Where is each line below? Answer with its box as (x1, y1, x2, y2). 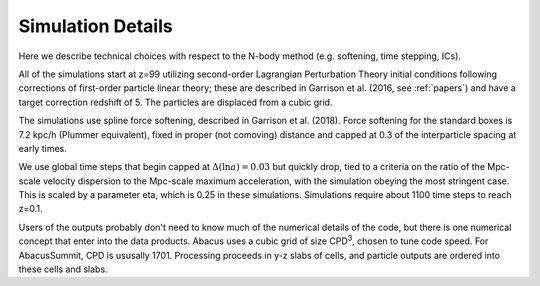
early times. (18, 142, 67, 154)
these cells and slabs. (18, 263, 109, 275)
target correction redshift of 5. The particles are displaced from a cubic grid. (18, 96, 333, 108)
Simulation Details (18, 15, 174, 37)
